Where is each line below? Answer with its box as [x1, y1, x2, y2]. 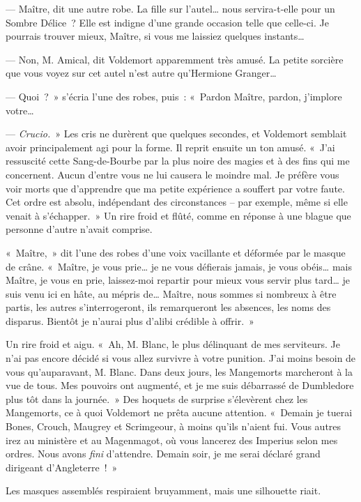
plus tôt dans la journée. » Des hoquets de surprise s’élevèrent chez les [6, 391, 308, 406]
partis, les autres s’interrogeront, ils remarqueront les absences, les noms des [6, 300, 331, 314]
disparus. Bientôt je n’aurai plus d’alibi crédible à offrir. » [6, 313, 254, 328]
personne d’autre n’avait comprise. [6, 222, 153, 236]
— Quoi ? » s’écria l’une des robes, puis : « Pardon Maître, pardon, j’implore [6, 89, 342, 103]
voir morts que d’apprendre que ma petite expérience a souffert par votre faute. [6, 181, 345, 195]
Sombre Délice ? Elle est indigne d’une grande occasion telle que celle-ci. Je [6, 15, 329, 29]
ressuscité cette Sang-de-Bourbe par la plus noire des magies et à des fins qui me [6, 153, 350, 168]
